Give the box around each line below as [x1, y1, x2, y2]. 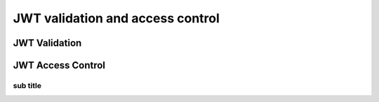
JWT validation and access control [13, 10, 220, 26]
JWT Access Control [13, 59, 105, 71]
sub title [13, 80, 42, 90]
